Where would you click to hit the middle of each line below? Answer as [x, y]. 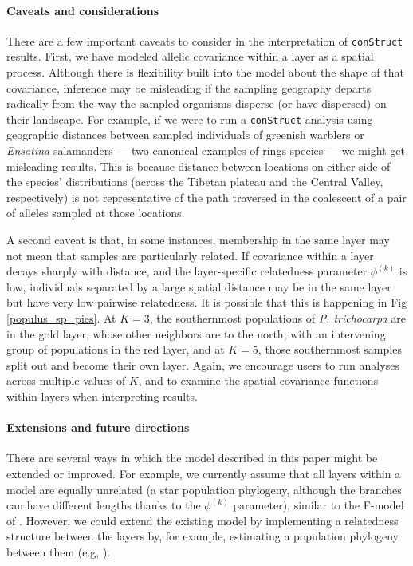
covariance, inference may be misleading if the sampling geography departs [189, 87]
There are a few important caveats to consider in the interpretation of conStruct [205, 40]
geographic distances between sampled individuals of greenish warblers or [185, 135]
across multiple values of [66, 380]
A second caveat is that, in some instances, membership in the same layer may [198, 240]
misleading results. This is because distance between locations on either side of [199, 166]
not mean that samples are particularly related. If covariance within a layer [190, 255]
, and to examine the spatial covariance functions [258, 380]
